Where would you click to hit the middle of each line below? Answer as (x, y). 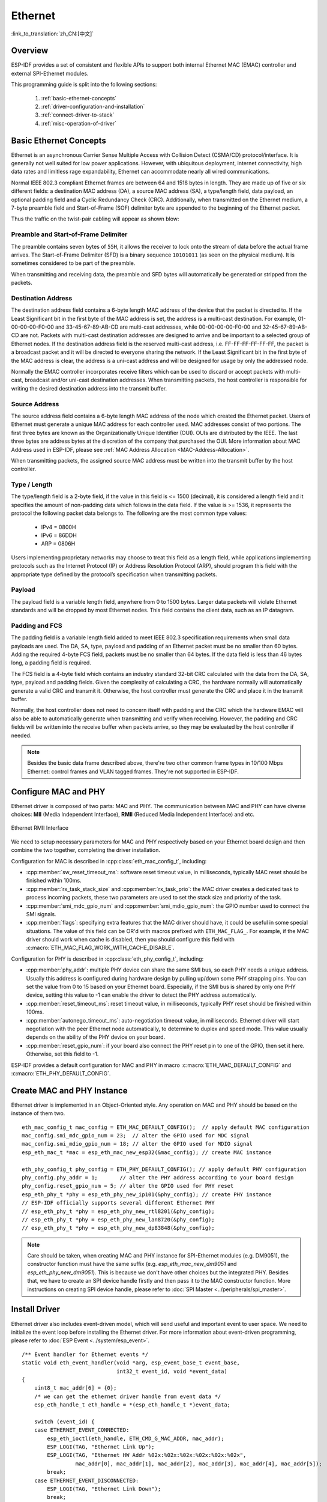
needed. (21, 735)
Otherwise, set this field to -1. (62, 1054)
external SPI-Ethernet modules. (50, 73)
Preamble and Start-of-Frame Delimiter (69, 234)
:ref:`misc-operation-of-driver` (79, 123)
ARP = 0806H (58, 544)
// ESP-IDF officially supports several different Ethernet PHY (118, 1203)
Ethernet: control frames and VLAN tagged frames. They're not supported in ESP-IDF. (133, 771)
